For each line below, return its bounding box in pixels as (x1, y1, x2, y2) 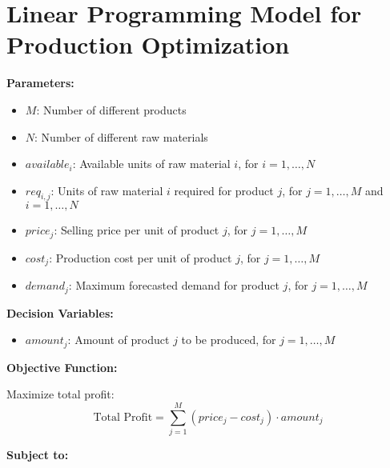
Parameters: (6, 74, 74, 91)
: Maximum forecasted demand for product (68, 277, 279, 294)
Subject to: (6, 446, 69, 463)
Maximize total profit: (6, 386, 115, 402)
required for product (174, 182, 274, 198)
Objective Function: (6, 358, 118, 375)
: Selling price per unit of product (54, 222, 219, 238)
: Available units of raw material (72, 155, 231, 172)
